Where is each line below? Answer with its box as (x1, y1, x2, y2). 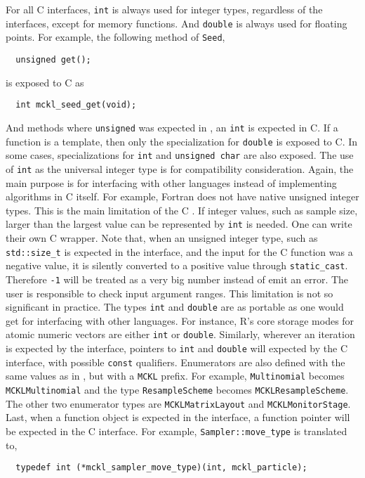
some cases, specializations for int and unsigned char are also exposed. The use (6, 148, 354, 162)
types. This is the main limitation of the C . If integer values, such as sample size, (6, 202, 358, 217)
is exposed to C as (6, 75, 84, 89)
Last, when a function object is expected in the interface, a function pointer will (6, 410, 350, 425)
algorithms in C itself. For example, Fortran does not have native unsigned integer (6, 189, 359, 204)
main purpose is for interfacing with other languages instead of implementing (6, 175, 337, 190)
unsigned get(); (15, 54, 91, 65)
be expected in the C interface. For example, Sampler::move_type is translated (6, 423, 347, 438)
